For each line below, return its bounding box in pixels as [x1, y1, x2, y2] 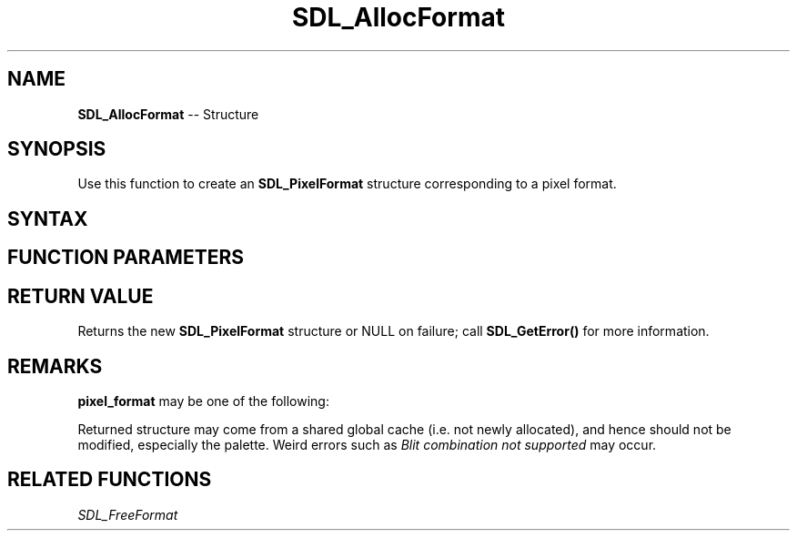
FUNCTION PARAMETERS [7, 246, 244, 269]
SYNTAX [7, 207, 88, 230]
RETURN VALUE [7, 284, 154, 308]
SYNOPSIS [7, 137, 106, 161]
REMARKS [7, 354, 103, 378]
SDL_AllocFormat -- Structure [77, 106, 259, 122]
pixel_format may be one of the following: [77, 392, 329, 409]
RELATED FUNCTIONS [7, 468, 212, 492]
